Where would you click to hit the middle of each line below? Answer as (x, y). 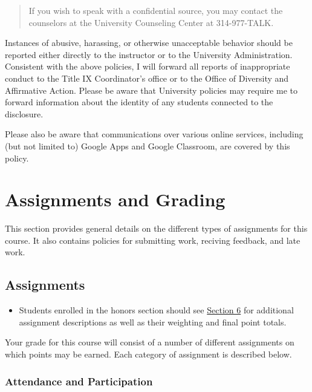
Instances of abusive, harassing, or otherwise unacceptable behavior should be (149, 43)
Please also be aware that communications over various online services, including (154, 134)
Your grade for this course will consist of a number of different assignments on (150, 342)
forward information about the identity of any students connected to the (139, 102)
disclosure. (24, 113)
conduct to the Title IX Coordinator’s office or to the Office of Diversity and (147, 78)
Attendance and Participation (79, 381)
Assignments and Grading (115, 199)
